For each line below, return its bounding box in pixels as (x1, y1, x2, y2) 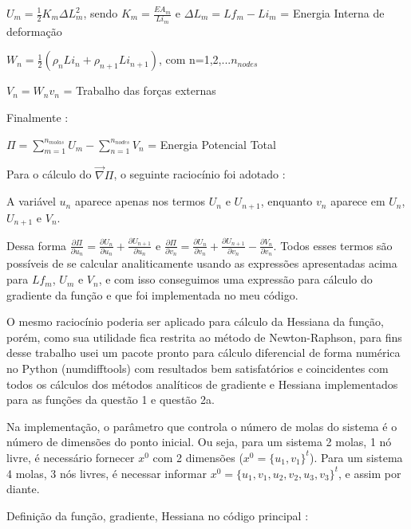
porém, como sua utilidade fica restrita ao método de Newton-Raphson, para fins (6, 328, 402, 345)
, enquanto (260, 193, 313, 210)
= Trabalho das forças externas (63, 82, 216, 99)
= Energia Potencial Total (148, 135, 276, 152)
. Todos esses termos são (273, 237, 393, 253)
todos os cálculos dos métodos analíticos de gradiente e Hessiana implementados (6, 375, 398, 392)
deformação (6, 22, 62, 39)
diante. (6, 480, 40, 497)
